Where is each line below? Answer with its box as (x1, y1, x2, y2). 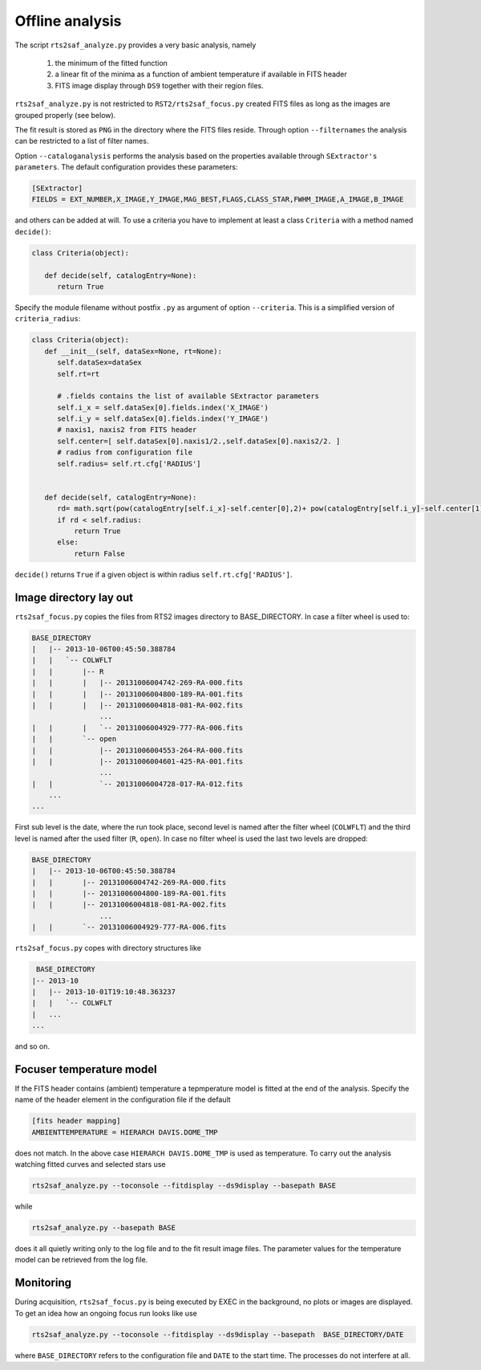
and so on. (14, 1042, 51, 1051)
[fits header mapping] (31, 1116, 121, 1126)
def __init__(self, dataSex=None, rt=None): (44, 346, 222, 356)
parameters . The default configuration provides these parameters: (14, 162, 238, 172)
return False (73, 548, 126, 558)
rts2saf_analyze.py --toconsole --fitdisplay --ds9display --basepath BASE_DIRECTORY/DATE (31, 1330, 404, 1339)
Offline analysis (14, 12, 122, 30)
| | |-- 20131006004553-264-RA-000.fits (31, 745, 244, 755)
